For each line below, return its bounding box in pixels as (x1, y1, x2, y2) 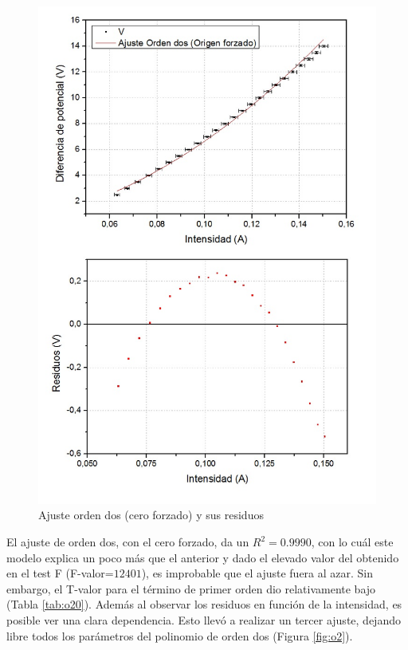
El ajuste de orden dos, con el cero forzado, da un (6, 534, 249, 550)
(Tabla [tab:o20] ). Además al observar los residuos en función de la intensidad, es (6, 596, 402, 613)
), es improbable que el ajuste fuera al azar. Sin (141, 565, 374, 581)
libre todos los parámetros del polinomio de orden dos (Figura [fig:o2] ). (6, 627, 353, 644)
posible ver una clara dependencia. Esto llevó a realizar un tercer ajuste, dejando (6, 611, 401, 628)
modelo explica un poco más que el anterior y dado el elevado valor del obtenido (6, 549, 399, 565)
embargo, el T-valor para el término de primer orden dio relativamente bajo (6, 580, 376, 597)
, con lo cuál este (311, 534, 394, 550)
